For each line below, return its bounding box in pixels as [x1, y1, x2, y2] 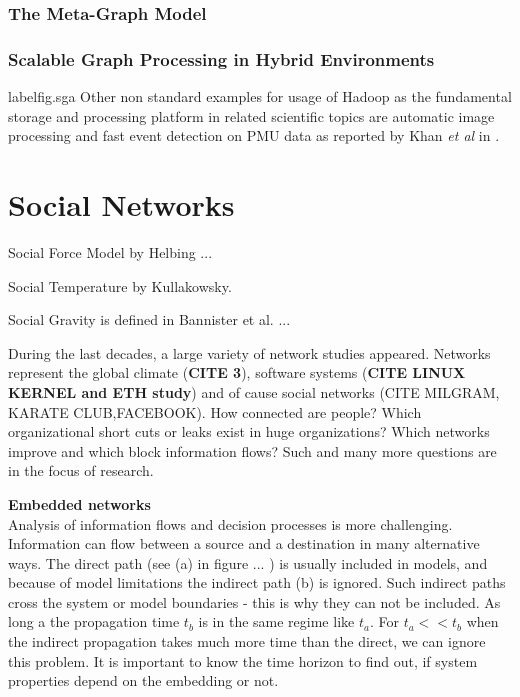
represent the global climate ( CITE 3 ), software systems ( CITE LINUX [8, 362, 466, 383]
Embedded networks [8, 493, 151, 514]
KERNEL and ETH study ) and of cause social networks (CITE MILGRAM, [8, 381, 500, 402]
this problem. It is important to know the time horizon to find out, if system [8, 650, 478, 671]
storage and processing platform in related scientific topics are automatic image [8, 105, 495, 126]
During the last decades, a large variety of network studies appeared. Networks [8, 342, 491, 363]
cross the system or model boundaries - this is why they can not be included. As [8, 591, 501, 612]
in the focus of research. [8, 460, 154, 481]
